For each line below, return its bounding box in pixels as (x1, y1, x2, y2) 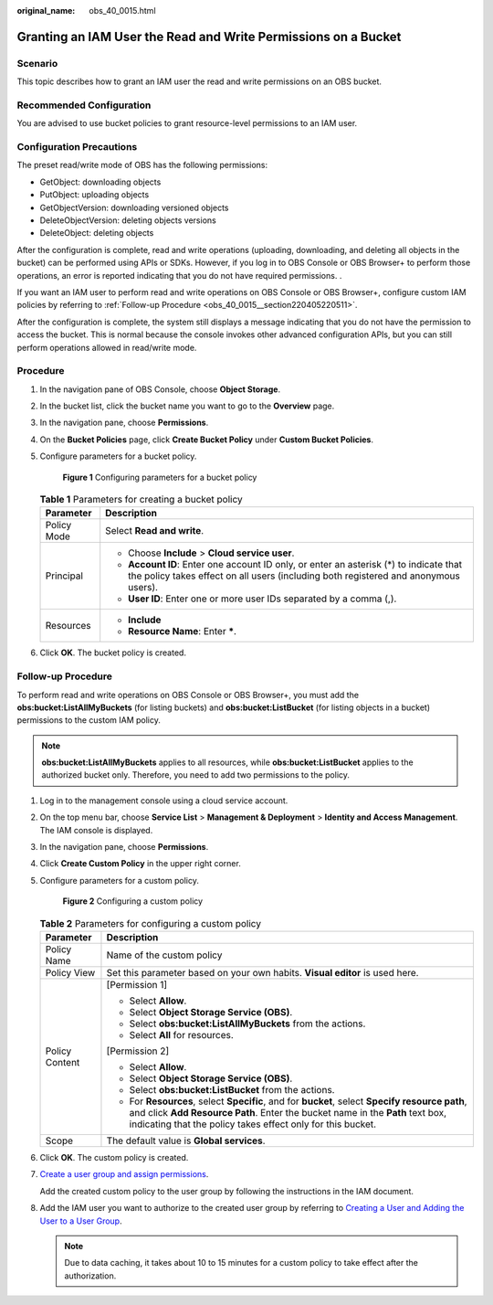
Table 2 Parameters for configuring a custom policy (39, 917, 262, 929)
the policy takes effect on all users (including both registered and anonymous (128, 569, 460, 582)
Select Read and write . (105, 525, 205, 537)
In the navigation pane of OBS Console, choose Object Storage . (39, 384, 281, 395)
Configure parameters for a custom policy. (39, 875, 200, 886)
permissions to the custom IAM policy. (16, 715, 162, 726)
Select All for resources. (129, 1028, 235, 1041)
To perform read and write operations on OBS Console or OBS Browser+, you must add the (16, 689, 360, 700)
